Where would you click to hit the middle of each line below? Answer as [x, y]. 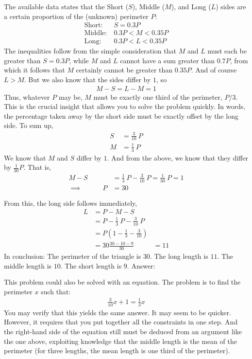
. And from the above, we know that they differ [177, 157]
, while [79, 60]
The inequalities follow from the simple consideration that [90, 51]
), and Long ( [191, 6]
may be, [70, 97]
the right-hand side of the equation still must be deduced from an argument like [123, 331]
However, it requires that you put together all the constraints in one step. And [121, 322]
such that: [56, 291]
